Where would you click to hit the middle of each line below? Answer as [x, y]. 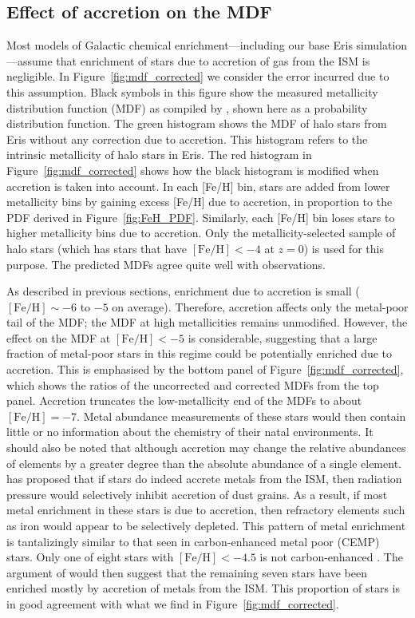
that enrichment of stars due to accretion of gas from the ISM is [213, 60]
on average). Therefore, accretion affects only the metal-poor [260, 306]
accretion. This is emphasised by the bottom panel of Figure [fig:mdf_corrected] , [205, 369]
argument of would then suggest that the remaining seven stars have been [187, 572]
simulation [382, 45]
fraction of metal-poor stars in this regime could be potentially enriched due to [200, 353]
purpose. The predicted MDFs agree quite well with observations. [166, 264]
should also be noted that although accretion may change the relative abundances [206, 448]
